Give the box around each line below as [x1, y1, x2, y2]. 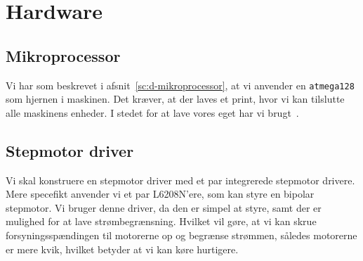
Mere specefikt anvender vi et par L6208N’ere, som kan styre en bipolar [6, 186, 315, 201]
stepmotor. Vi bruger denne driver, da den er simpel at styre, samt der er [6, 200, 322, 215]
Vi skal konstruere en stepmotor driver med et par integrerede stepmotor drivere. [6, 172, 355, 187]
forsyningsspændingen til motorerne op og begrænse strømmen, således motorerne [6, 228, 357, 242]
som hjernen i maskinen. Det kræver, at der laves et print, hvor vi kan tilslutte [6, 91, 345, 106]
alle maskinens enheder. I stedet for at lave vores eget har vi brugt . [6, 105, 299, 120]
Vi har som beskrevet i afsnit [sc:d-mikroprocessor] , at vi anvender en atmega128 [6, 77, 355, 92]
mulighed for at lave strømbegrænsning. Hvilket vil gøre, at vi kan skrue [6, 214, 317, 229]
